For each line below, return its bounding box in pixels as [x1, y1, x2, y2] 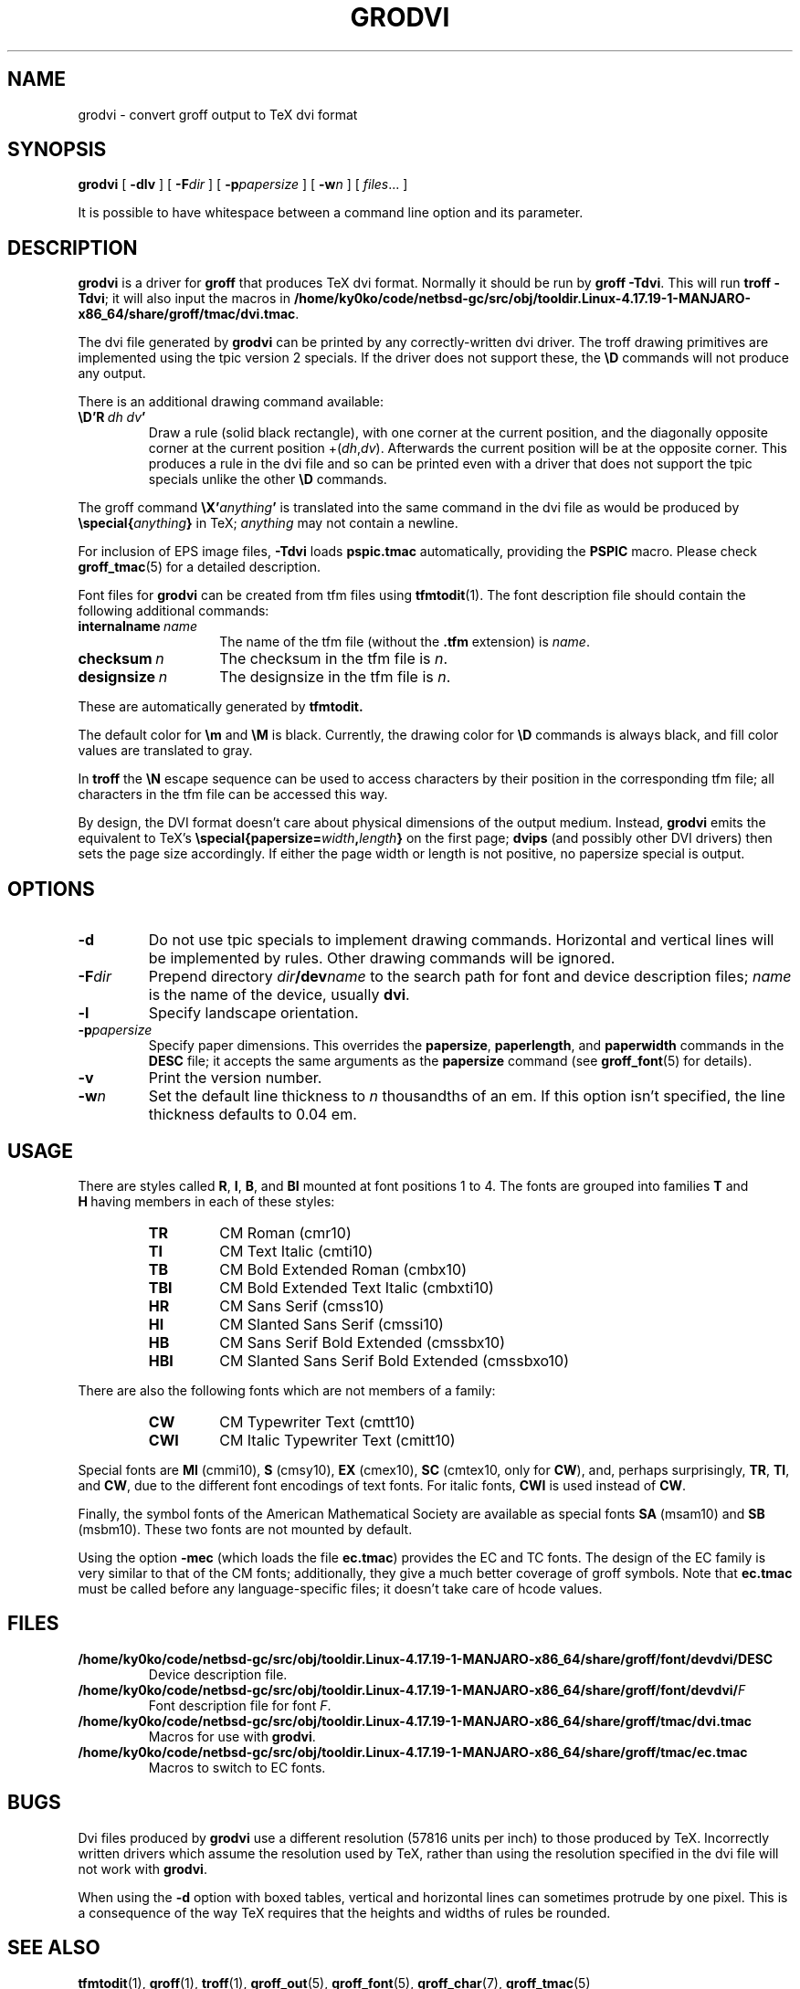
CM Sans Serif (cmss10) [219, 1296, 384, 1315]
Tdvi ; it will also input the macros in [78, 290, 290, 307]
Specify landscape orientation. [148, 1004, 359, 1023]
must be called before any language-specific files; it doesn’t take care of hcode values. [78, 1580, 603, 1596]
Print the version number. [148, 1068, 322, 1088]
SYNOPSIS [7, 138, 107, 162]
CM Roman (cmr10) [219, 1223, 352, 1242]
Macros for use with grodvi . [148, 1728, 316, 1744]
